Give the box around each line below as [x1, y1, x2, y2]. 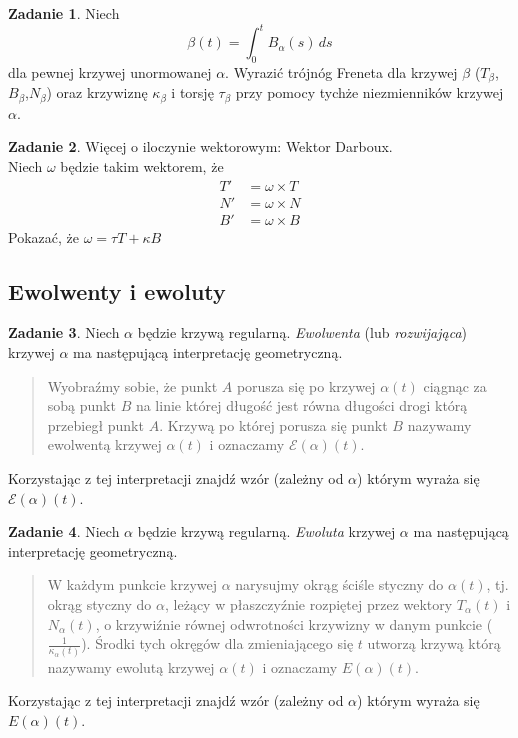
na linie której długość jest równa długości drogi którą [135, 395, 468, 416]
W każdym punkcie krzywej [47, 574, 218, 595]
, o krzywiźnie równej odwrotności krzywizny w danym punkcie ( [95, 613, 493, 634]
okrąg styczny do [47, 594, 152, 614]
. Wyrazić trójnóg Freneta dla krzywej [225, 61, 458, 82]
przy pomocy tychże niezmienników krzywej [235, 82, 504, 103]
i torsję [171, 82, 214, 103]
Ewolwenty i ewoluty [8, 275, 226, 306]
